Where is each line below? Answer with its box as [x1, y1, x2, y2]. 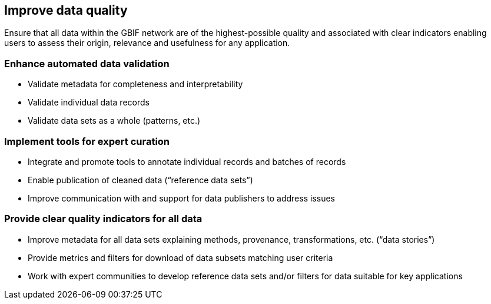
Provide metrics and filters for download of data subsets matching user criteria [28, 252, 333, 263]
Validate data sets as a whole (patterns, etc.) [28, 115, 201, 126]
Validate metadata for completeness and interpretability [28, 79, 243, 90]
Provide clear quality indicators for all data [4, 213, 203, 225]
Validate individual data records [28, 97, 150, 108]
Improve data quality [4, 3, 128, 18]
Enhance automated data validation [4, 57, 170, 70]
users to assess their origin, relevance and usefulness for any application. [4, 38, 290, 48]
